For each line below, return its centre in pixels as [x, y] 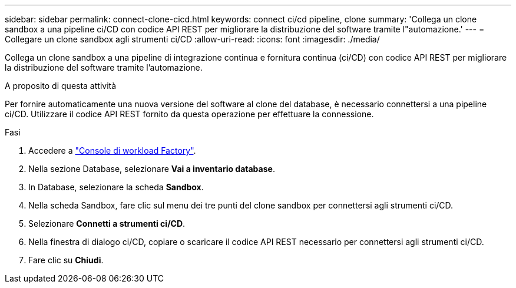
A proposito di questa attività [61, 86]
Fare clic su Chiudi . [66, 260]
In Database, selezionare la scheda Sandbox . [116, 187]
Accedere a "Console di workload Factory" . [112, 150]
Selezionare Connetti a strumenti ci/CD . [107, 224]
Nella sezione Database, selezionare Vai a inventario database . [152, 169]
